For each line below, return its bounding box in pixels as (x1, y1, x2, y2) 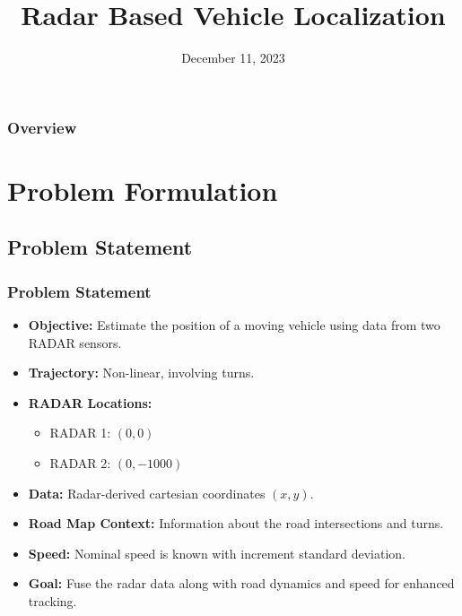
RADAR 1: (49, 423, 111, 442)
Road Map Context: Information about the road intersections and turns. (28, 514, 444, 533)
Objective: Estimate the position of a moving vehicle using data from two (28, 316, 440, 334)
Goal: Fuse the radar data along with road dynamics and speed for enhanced (28, 574, 455, 593)
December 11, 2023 (181, 48, 285, 67)
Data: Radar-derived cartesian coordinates (28, 483, 266, 502)
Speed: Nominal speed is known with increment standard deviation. (28, 543, 405, 562)
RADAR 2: (49, 453, 111, 472)
